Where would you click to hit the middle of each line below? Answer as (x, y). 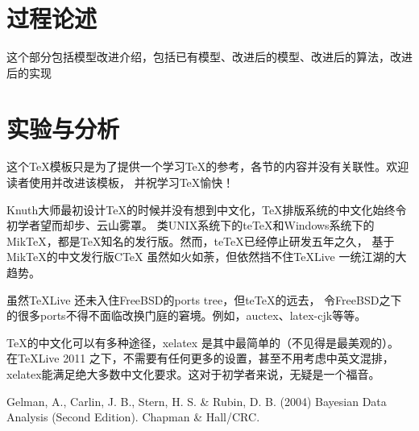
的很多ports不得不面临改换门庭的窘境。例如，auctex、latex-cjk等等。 (187, 315)
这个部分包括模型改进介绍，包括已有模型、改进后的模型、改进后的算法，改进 (209, 57)
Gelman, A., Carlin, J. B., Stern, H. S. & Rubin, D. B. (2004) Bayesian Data (197, 401)
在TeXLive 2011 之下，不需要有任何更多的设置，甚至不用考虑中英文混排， (200, 358)
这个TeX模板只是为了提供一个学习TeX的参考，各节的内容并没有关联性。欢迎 (208, 166)
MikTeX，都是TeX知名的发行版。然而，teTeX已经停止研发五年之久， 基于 (201, 240)
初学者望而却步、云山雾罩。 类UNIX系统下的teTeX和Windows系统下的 (191, 225)
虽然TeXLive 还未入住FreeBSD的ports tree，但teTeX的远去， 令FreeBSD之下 (204, 299)
